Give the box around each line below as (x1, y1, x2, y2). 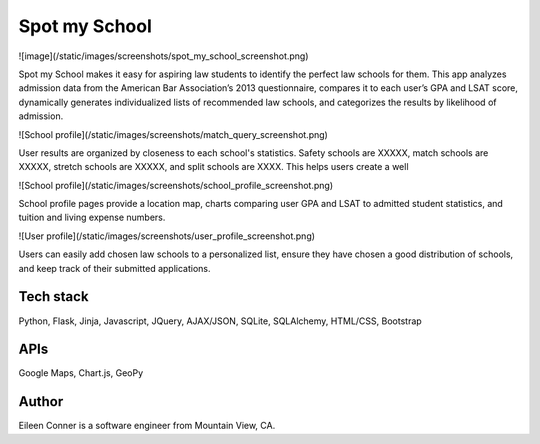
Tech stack (18, 288, 89, 305)
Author (18, 393, 64, 410)
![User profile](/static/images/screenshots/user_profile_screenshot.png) (18, 230, 315, 242)
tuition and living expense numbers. (18, 211, 166, 224)
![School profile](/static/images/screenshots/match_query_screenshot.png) (18, 128, 329, 140)
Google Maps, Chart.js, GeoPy (18, 367, 144, 379)
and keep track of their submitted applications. (18, 262, 211, 274)
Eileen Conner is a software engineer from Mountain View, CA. (18, 420, 276, 432)
